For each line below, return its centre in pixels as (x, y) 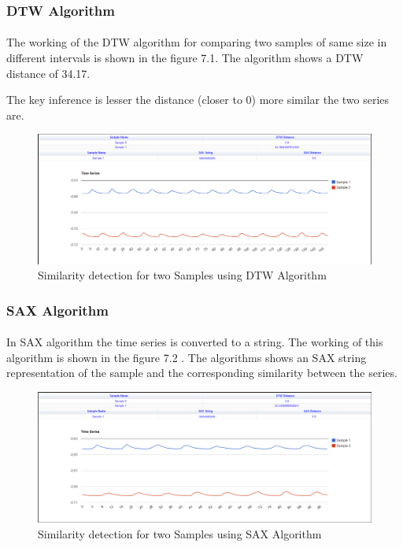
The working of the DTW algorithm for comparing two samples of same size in (197, 42)
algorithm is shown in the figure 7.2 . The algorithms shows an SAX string (187, 357)
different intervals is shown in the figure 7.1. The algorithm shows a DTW (185, 58)
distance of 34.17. (48, 73)
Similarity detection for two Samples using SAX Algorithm (180, 534)
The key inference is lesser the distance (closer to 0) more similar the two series (198, 100)
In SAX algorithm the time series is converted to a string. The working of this (195, 342)
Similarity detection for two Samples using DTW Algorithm (182, 275)
